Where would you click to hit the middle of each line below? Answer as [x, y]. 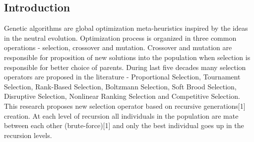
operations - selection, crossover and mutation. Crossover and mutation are [118, 47]
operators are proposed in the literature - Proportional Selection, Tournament [122, 77]
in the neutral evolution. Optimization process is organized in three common [120, 37]
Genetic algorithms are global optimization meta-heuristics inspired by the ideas [126, 28]
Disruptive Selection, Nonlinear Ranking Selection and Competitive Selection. [122, 96]
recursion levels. [28, 135]
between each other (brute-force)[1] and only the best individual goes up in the [124, 125]
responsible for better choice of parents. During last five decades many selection [125, 67]
